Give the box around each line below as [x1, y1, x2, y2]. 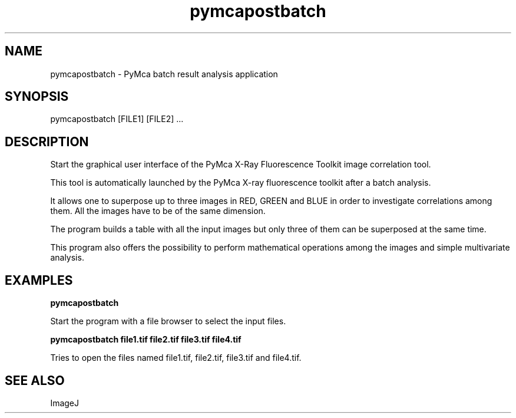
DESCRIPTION [5, 134, 89, 149]
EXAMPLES [5, 272, 73, 288]
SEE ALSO [5, 373, 65, 388]
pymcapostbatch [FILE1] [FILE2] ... [50, 114, 184, 124]
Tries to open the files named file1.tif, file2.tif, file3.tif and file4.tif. [50, 353, 302, 363]
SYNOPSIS [5, 89, 69, 104]
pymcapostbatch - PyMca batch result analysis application [50, 68, 278, 79]
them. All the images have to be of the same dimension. [50, 206, 266, 216]
